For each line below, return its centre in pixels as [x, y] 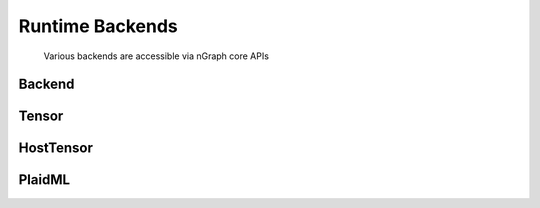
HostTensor [56, 148]
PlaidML [44, 180]
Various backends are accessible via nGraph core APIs [156, 56]
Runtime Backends [98, 26]
